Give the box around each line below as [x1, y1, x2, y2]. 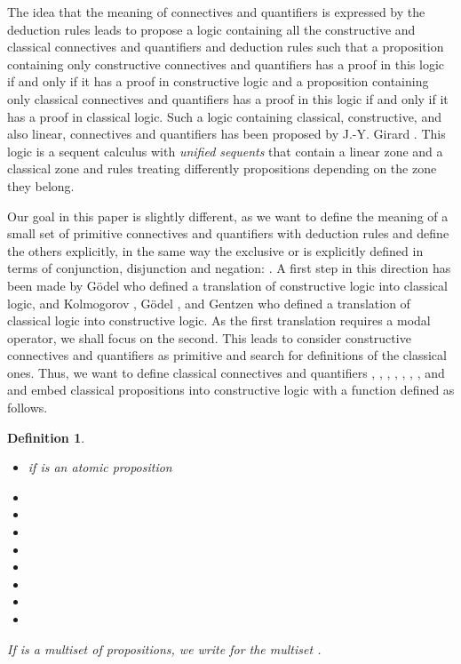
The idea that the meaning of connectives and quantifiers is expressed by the [7, 3, 425, 20]
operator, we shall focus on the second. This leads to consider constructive [7, 328, 411, 347]
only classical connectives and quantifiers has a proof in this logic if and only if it [7, 89, 449, 108]
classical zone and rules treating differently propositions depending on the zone [7, 159, 437, 178]
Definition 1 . [7, 428, 85, 446]
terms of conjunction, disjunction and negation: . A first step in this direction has [7, 259, 451, 277]
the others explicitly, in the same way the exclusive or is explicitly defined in [7, 241, 424, 260]
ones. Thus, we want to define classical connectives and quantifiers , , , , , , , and [7, 363, 445, 381]
